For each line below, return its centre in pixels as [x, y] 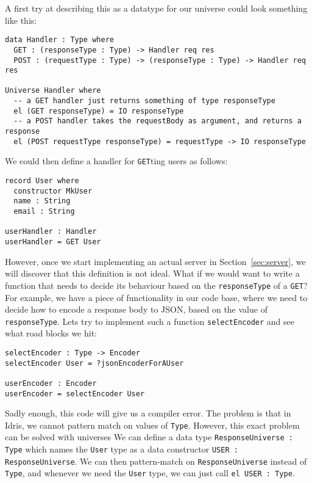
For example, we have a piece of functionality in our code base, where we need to [156, 297]
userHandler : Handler [51, 232]
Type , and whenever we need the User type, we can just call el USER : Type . [150, 473]
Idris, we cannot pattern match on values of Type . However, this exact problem [152, 425]
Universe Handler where [53, 91]
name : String [42, 201]
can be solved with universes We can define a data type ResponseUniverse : [149, 437]
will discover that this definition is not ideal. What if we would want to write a [152, 273]
